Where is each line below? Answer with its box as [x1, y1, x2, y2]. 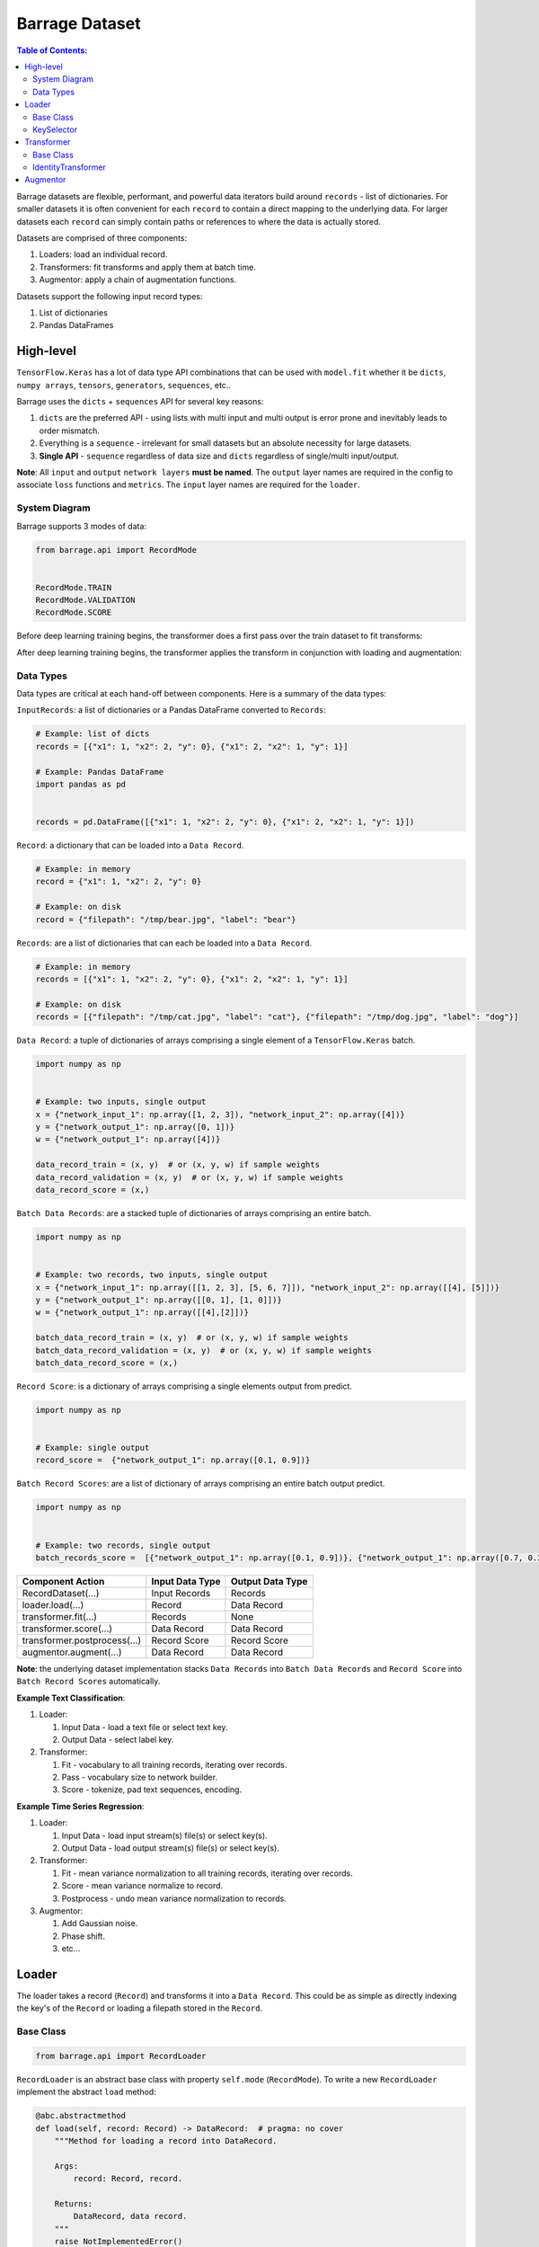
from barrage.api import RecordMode [35, 545, 198, 555]
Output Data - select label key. [61, 1734, 174, 1745]
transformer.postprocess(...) [22, 1634, 142, 1647]
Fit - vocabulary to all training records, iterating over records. [61, 1759, 287, 1770]
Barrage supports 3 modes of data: [16, 520, 147, 531]
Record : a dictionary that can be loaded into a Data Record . [16, 840, 244, 851]
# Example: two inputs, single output [35, 1097, 207, 1107]
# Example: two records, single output [35, 1540, 211, 1550]
